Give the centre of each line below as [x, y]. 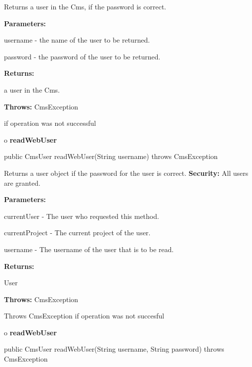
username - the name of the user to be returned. [77, 40]
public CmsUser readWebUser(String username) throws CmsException [111, 156]
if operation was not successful [50, 123]
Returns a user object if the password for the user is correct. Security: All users [126, 173]
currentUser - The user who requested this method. [82, 216]
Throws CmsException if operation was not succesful [84, 316]
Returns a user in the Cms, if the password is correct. [85, 6]
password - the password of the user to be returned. [82, 56]
